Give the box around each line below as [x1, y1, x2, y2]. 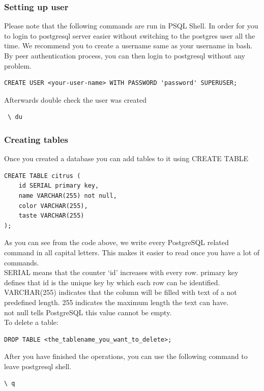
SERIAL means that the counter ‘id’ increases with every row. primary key [4, 267, 239, 278]
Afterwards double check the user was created [4, 94, 146, 105]
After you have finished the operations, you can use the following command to [4, 351, 248, 362]
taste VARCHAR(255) [18, 212, 84, 220]
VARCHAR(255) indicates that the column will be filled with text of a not [4, 287, 237, 297]
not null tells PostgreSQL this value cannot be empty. [4, 307, 172, 317]
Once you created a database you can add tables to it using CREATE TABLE [4, 153, 249, 164]
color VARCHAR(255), [18, 202, 88, 209]
